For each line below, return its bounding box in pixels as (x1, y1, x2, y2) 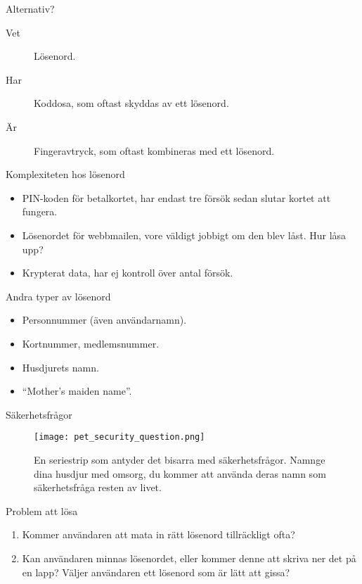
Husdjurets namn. (22, 360, 99, 374)
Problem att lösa (6, 503, 78, 518)
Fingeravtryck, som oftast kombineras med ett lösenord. (34, 143, 275, 158)
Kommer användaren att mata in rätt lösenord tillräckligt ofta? (22, 527, 295, 542)
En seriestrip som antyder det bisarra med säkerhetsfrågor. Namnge (34, 452, 325, 466)
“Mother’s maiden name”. (22, 383, 132, 398)
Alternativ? (6, 1, 55, 15)
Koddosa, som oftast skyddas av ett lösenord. (34, 96, 229, 110)
